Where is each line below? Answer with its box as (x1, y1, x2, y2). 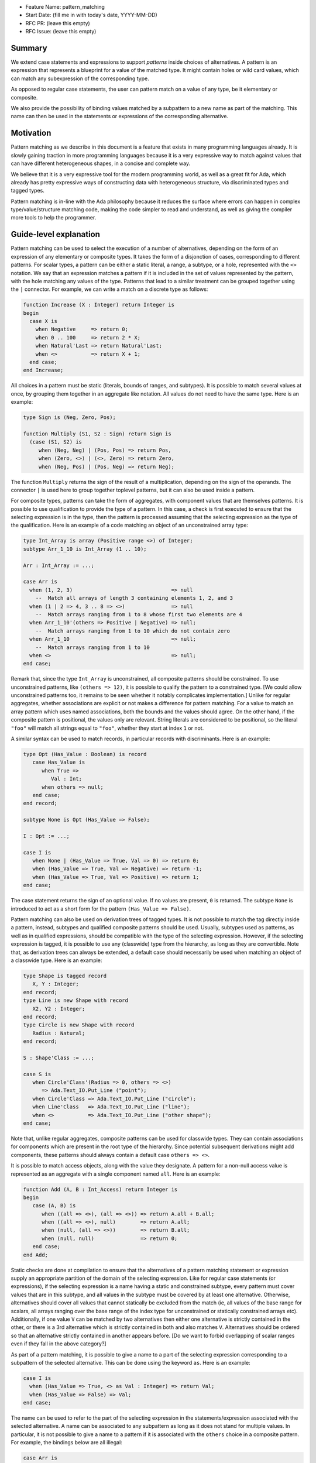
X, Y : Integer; (32, 981, 79, 987)
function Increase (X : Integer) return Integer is (23, 301, 175, 308)
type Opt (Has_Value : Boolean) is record (23, 751, 147, 757)
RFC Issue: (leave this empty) (25, 28, 97, 35)
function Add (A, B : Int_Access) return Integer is (23, 1186, 178, 1193)
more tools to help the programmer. (11, 214, 97, 221)
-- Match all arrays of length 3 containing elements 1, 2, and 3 (35, 595, 233, 602)
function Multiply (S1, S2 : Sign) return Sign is (23, 430, 172, 437)
